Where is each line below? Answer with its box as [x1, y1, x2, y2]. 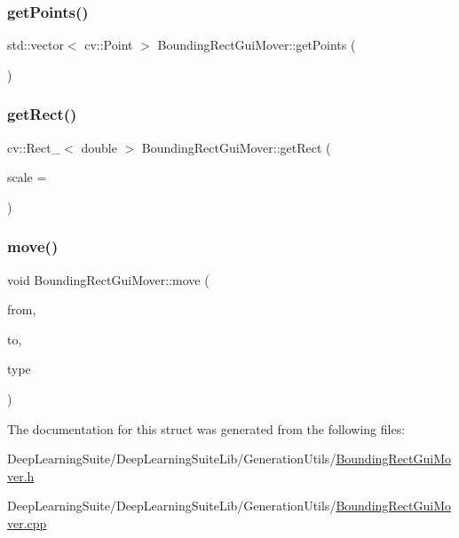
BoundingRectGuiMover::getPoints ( [157, 36, 356, 54]
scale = [7, 168, 47, 186]
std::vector [7, 36, 64, 54]
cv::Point [84, 36, 133, 54]
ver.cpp [7, 513, 47, 532]
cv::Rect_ [7, 138, 61, 156]
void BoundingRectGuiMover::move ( [7, 270, 210, 289]
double [81, 138, 117, 156]
